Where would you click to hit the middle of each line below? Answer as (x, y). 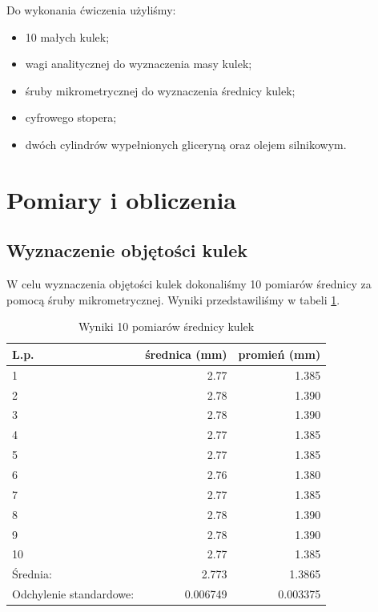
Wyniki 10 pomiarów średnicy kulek (167, 326)
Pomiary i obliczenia (121, 199)
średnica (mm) (186, 354)
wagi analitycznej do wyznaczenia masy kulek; (139, 64)
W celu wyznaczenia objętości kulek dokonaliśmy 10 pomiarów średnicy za (189, 284)
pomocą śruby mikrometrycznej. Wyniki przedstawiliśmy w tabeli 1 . (173, 299)
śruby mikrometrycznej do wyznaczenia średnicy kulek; (160, 90)
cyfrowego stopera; (71, 117)
